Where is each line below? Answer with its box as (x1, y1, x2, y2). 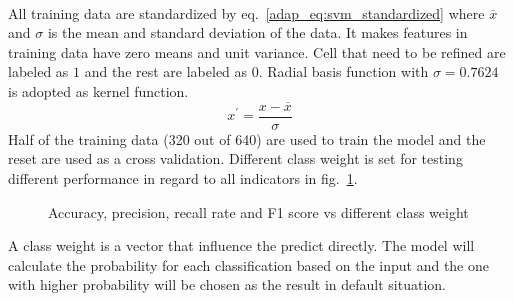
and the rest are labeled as (84, 61, 248, 82)
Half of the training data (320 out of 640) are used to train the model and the (8, 128, 486, 149)
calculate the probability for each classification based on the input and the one (8, 254, 489, 275)
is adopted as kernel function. (8, 80, 189, 101)
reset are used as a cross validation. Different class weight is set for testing (8, 148, 463, 169)
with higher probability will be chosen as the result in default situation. (8, 274, 446, 295)
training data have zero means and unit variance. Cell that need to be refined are (8, 41, 506, 62)
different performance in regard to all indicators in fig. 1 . (8, 168, 358, 189)
